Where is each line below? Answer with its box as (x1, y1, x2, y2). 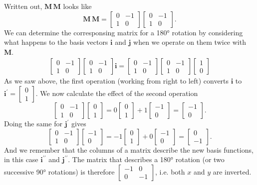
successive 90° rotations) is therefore (4, 166, 115, 177)
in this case (4, 154, 38, 165)
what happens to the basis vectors (4, 37, 108, 47)
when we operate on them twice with (133, 37, 246, 47)
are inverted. (213, 166, 252, 177)
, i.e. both (155, 166, 185, 177)
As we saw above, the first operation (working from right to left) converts (4, 76, 229, 86)
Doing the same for (4, 118, 62, 128)
